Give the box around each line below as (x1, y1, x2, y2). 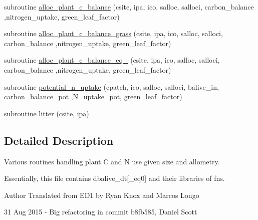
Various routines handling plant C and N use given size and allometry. (4, 156, 220, 166)
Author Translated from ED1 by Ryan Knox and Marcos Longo (4, 189, 199, 200)
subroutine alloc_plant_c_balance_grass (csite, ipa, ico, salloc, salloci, (4, 28, 223, 39)
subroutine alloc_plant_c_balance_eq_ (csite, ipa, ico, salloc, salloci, (4, 55, 220, 65)
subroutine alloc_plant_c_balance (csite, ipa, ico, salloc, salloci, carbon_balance (4, 2, 254, 12)
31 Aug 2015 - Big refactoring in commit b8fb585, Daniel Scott (4, 206, 197, 217)
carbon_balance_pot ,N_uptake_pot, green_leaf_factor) (4, 91, 182, 102)
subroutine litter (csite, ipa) (4, 108, 89, 118)
